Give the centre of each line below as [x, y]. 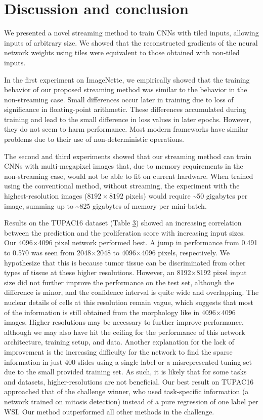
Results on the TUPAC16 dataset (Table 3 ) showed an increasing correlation [123, 223]
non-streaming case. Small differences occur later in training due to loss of [119, 99]
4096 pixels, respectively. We [186, 252]
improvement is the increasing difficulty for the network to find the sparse [118, 351]
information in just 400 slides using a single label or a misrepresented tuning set [128, 361]
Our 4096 [18, 242]
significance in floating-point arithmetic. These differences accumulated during [125, 109]
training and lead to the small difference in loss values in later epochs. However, [128, 119]
